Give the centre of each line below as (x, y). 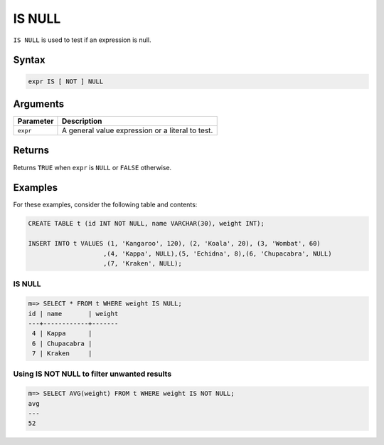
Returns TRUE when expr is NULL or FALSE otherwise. (92, 167)
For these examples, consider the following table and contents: (105, 205)
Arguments (39, 104)
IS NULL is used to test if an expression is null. (82, 40)
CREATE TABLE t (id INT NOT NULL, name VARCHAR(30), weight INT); (146, 224)
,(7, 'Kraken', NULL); (143, 264)
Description (82, 121)
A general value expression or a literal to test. (137, 130)
